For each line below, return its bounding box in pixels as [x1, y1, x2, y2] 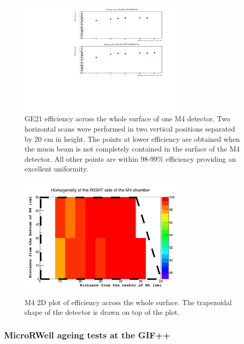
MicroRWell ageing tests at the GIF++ [4, 328, 171, 341]
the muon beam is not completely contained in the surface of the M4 [25, 143, 240, 154]
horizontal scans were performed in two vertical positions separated [25, 123, 235, 134]
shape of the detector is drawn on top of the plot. [25, 307, 180, 317]
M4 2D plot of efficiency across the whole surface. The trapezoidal [25, 296, 232, 307]
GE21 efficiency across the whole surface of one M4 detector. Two [25, 113, 230, 124]
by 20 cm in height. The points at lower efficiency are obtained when [25, 133, 240, 144]
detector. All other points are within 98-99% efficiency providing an [25, 153, 236, 164]
